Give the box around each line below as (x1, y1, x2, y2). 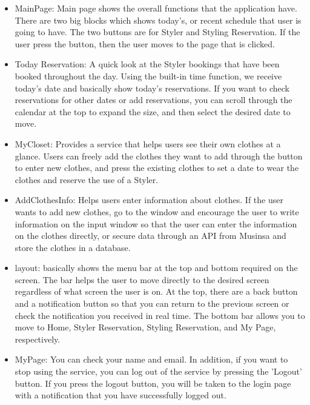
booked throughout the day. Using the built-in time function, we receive (15, 69, 282, 82)
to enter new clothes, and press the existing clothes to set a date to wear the (15, 161, 299, 174)
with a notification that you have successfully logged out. (15, 389, 226, 401)
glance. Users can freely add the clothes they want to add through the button (15, 149, 303, 162)
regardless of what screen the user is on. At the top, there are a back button (15, 285, 298, 298)
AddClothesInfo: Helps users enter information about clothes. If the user (15, 193, 283, 206)
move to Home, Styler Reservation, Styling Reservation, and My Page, (15, 321, 276, 333)
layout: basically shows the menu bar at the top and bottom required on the (15, 261, 298, 274)
